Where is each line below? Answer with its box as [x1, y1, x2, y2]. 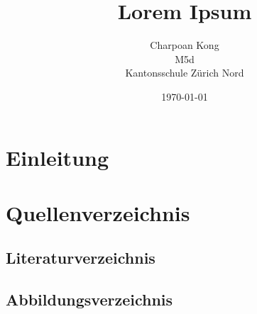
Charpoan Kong [150, 38, 219, 52]
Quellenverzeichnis [6, 198, 190, 227]
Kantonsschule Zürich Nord [125, 65, 244, 80]
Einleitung [6, 142, 109, 172]
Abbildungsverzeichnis [6, 288, 173, 310]
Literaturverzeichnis [6, 247, 155, 269]
